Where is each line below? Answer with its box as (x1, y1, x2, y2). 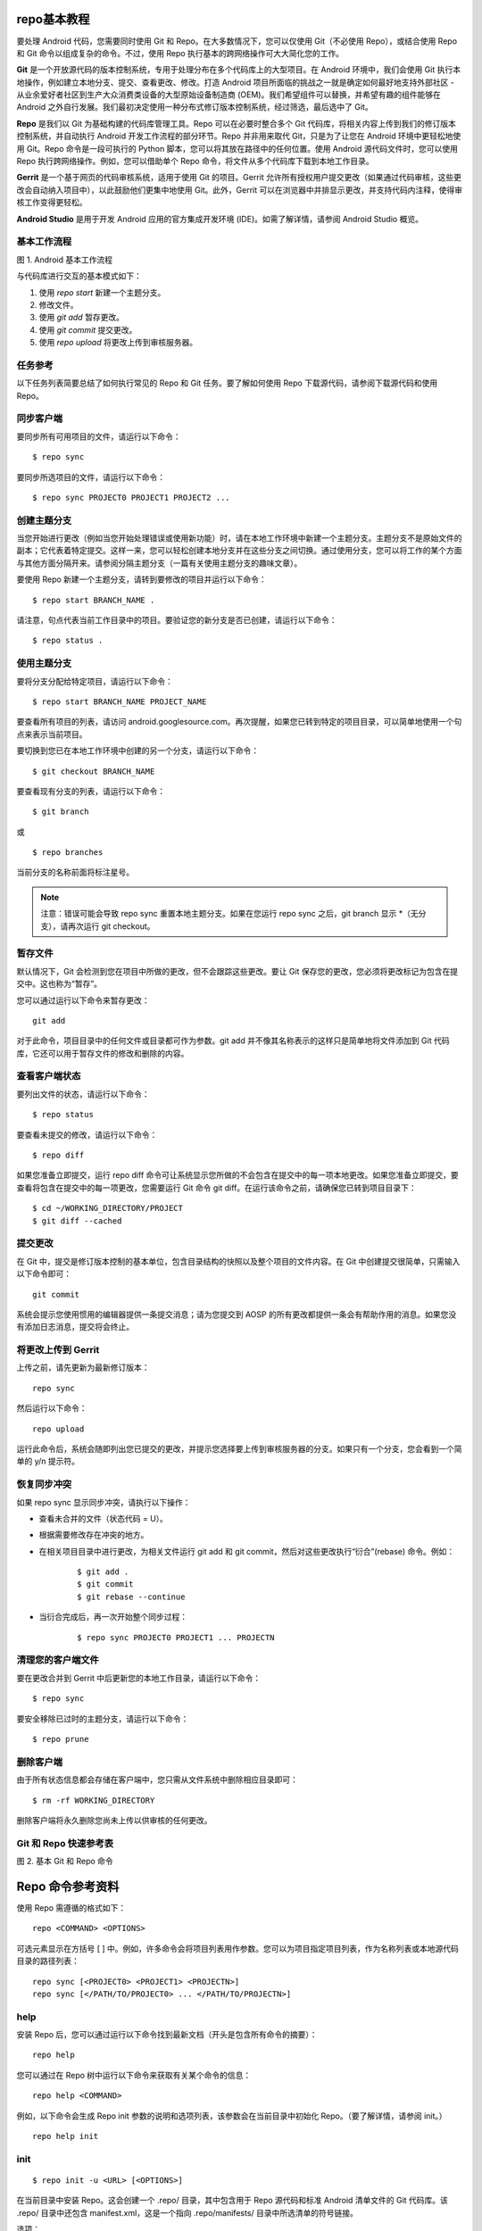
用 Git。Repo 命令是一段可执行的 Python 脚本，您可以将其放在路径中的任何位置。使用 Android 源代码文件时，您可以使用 (16, 143, 459, 153)
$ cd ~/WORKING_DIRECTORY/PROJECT (32, 1203, 183, 1214)
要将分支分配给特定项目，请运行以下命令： (16, 676, 173, 686)
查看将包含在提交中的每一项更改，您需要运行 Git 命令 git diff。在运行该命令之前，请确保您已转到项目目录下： (16, 1182, 417, 1193)
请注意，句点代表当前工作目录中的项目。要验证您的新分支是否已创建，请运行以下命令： (16, 615, 337, 626)
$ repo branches (32, 848, 104, 858)
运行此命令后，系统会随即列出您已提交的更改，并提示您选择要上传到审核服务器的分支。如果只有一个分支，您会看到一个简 (16, 1444, 462, 1454)
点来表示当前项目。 (16, 728, 87, 740)
